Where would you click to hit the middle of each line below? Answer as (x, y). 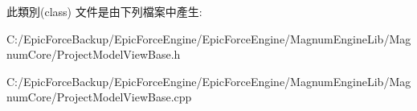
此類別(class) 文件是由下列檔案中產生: (104, 11)
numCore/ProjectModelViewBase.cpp (99, 97)
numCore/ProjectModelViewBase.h (94, 54)
